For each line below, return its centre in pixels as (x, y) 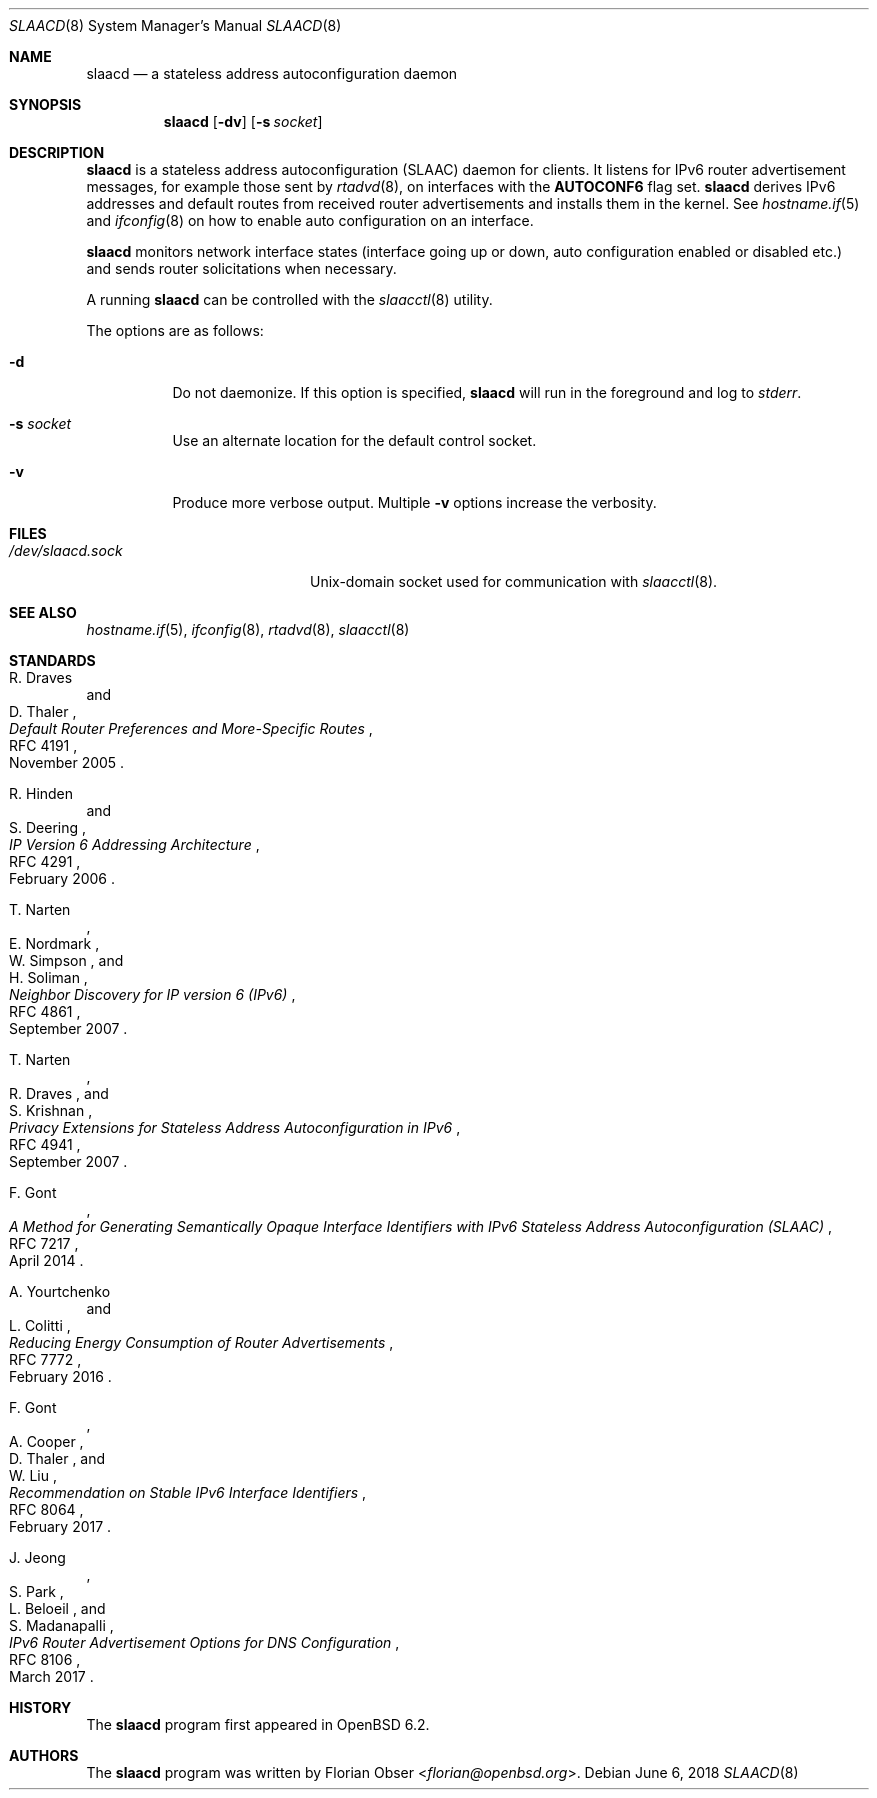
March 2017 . (51, 1676)
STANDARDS (52, 660)
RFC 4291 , (45, 861)
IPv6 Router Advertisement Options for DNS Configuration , (204, 1642)
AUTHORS (44, 1755)
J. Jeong (37, 1557)
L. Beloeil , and (57, 1608)
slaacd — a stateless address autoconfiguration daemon (272, 73)
